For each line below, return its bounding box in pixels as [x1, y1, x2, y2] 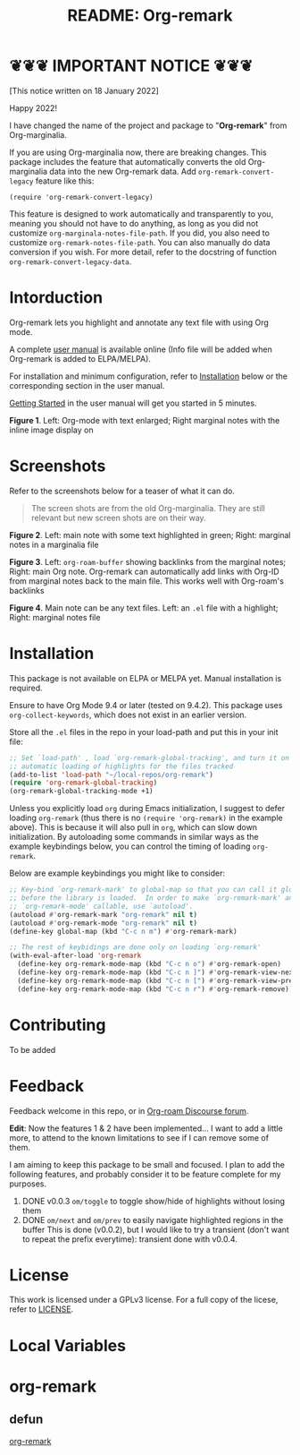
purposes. [9, 1178, 47, 1189]
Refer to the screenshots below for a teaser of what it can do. [9, 485, 235, 496]
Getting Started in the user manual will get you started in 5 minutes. [9, 398, 257, 408]
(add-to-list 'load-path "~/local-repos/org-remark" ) [9, 770, 214, 779]
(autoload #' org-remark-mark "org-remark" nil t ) [9, 910, 198, 919]
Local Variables [9, 1335, 127, 1356]
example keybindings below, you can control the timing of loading [9, 841, 251, 852]
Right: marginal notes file [9, 612, 101, 622]
